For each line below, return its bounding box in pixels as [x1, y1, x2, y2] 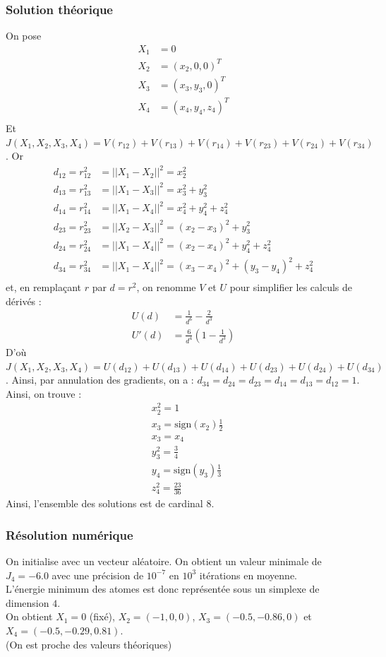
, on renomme [136, 280, 196, 295]
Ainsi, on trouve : [6, 386, 82, 401]
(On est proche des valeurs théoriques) [6, 637, 172, 651]
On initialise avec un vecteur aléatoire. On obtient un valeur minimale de [6, 553, 322, 568]
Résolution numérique [6, 526, 133, 543]
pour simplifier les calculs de [229, 280, 352, 295]
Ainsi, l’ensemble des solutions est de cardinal [6, 496, 203, 511]
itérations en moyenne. [199, 567, 298, 582]
